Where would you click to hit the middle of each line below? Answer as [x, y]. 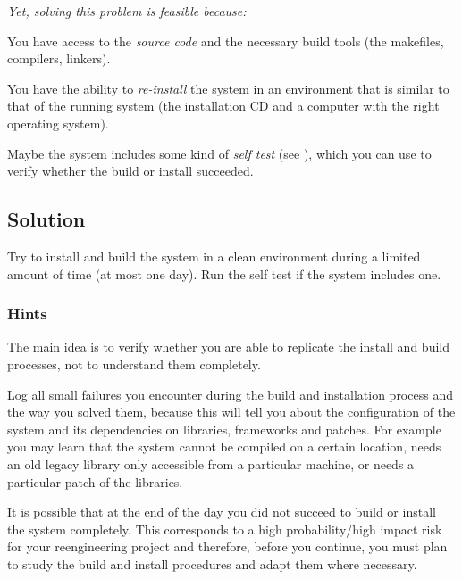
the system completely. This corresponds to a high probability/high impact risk [225, 529]
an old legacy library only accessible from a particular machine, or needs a [211, 463]
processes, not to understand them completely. [134, 364]
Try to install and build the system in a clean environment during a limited [214, 256]
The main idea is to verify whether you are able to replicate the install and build [228, 347]
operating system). [58, 123]
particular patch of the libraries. [95, 481]
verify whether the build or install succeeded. [130, 171]
